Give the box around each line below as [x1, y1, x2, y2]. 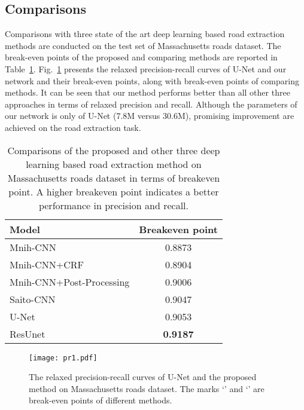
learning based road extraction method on [26, 157, 202, 171]
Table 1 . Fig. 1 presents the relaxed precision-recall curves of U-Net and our [5, 62, 287, 75]
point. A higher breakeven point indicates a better [8, 184, 219, 198]
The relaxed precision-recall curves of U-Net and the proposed [29, 371, 257, 383]
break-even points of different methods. [29, 394, 172, 406]
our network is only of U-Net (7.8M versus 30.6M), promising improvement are [5, 109, 294, 122]
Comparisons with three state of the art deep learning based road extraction [5, 27, 285, 40]
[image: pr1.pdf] [29, 353, 98, 362]
